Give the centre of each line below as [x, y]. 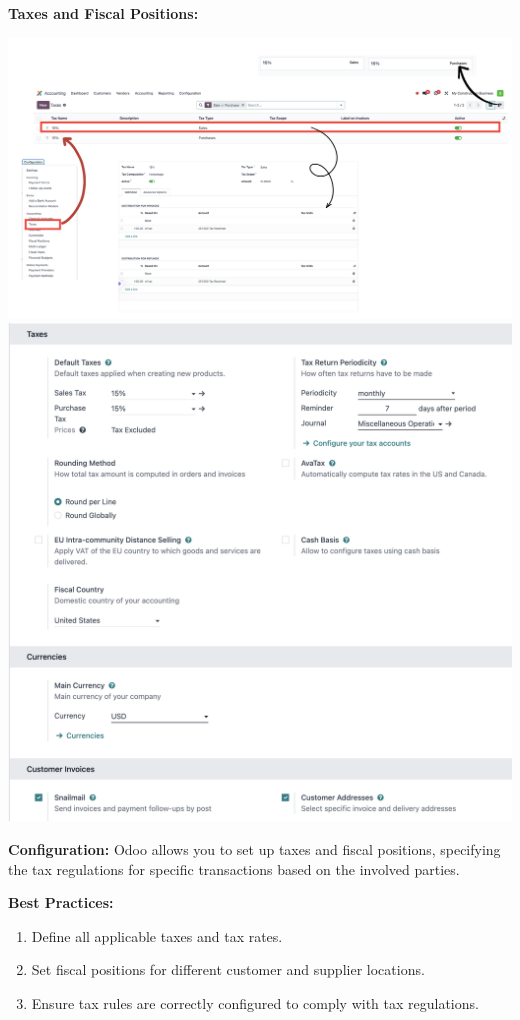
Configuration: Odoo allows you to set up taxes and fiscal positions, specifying [254, 848]
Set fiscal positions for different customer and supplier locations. [228, 969]
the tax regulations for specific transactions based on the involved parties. [234, 868]
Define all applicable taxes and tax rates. [157, 935]
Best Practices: [61, 902]
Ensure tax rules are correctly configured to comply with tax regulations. [255, 1002]
